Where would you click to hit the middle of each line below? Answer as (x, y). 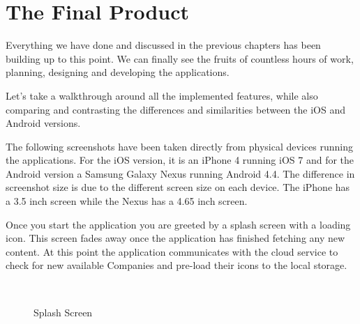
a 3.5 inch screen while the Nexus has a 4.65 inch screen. (127, 201)
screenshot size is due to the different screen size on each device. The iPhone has (178, 187)
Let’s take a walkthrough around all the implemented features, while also (162, 95)
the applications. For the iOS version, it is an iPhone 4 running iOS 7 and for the (180, 160)
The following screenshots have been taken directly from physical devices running (179, 146)
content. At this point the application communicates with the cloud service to (172, 251)
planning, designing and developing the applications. (118, 72)
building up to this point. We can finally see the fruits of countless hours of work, (180, 58)
